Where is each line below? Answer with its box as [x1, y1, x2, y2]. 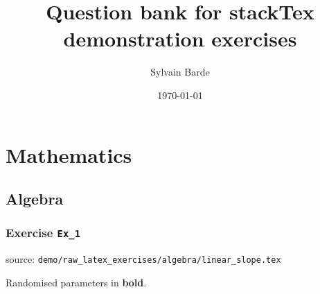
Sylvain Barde [150, 64, 210, 79]
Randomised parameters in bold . [6, 275, 147, 289]
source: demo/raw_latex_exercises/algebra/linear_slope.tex [6, 252, 281, 266]
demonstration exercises [63, 24, 297, 53]
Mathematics [6, 140, 132, 168]
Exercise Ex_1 [6, 224, 81, 241]
